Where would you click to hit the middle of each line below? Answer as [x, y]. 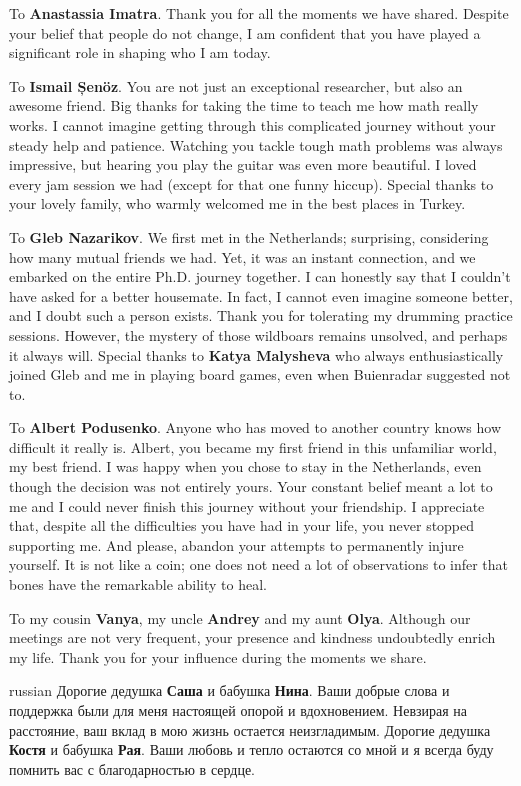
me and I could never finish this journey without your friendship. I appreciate [247, 505]
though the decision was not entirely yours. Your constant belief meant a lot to [251, 486]
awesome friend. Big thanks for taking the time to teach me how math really [244, 105]
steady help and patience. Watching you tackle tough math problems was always [256, 144]
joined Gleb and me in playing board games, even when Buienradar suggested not [260, 374]
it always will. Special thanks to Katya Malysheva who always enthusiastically [256, 354]
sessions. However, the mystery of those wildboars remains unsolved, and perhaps [258, 334]
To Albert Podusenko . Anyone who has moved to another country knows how [255, 427]
